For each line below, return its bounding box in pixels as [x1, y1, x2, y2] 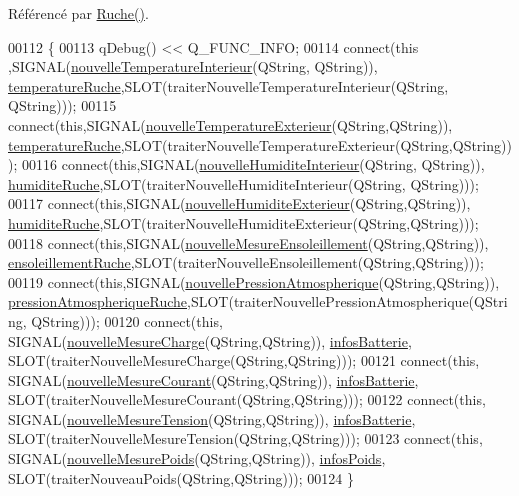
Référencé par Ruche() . [8, 3, 149, 23]
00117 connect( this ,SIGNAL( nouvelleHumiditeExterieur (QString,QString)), [8, 193, 471, 214]
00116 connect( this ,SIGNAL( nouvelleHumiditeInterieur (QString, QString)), [21, 154, 485, 175]
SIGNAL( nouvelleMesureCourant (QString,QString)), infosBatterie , [8, 369, 419, 390]
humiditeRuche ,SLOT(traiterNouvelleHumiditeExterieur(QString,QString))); [8, 212, 479, 233]
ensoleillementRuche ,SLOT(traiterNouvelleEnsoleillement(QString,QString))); [8, 252, 484, 273]
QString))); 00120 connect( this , [31, 310, 223, 331]
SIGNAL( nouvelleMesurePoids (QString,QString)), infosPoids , [8, 448, 386, 469]
